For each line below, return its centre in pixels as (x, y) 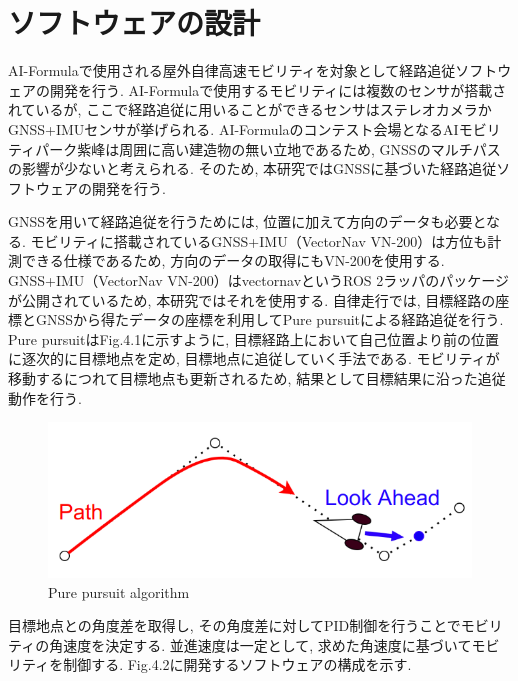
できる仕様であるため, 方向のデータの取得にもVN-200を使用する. (233, 260)
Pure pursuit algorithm (119, 591)
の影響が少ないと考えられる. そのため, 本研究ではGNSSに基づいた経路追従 (252, 168)
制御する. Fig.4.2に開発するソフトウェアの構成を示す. (237, 664)
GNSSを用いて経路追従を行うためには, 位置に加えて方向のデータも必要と (247, 221)
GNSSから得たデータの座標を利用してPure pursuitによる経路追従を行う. (269, 319)
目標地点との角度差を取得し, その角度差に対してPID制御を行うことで (234, 625)
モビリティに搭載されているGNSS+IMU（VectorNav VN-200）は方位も (259, 240)
